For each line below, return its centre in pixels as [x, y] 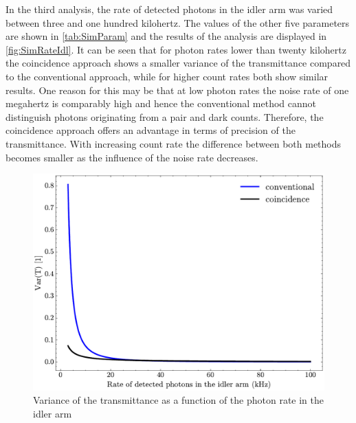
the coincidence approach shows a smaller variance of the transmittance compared [178, 63]
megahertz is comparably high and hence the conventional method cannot [161, 103]
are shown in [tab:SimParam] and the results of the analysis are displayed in [166, 36]
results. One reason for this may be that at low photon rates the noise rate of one [177, 90]
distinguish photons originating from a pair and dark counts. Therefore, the [165, 116]
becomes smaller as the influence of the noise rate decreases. [132, 157]
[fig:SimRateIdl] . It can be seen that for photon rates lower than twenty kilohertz [176, 49]
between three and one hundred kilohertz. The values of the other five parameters [178, 22]
